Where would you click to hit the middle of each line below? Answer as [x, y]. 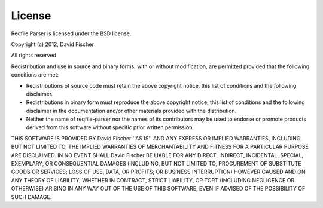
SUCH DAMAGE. [31, 197]
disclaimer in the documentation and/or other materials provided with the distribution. [131, 111]
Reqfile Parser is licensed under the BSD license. [71, 33]
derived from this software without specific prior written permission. [110, 127]
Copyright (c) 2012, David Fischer [52, 44]
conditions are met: [35, 75]
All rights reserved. [34, 55]
